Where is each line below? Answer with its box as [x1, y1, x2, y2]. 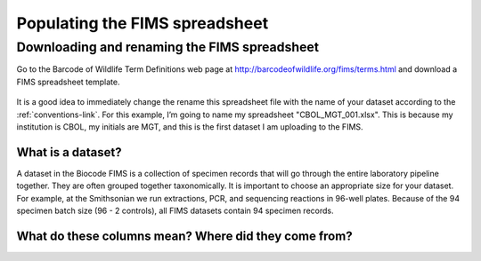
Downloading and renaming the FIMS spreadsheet [16, 39, 320, 55]
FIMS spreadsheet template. [16, 76, 120, 87]
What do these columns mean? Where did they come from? [16, 228, 353, 243]
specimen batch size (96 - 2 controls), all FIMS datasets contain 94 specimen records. [16, 205, 334, 217]
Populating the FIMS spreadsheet [16, 13, 269, 33]
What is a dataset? [16, 145, 122, 160]
